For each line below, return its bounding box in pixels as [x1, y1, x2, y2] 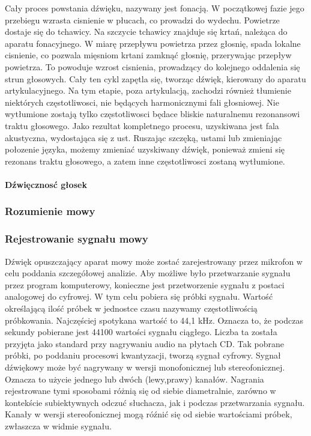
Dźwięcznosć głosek [5, 178, 87, 190]
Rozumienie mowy [5, 204, 95, 219]
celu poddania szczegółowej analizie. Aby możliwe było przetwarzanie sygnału [5, 267, 291, 279]
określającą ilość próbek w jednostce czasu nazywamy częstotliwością [5, 301, 258, 314]
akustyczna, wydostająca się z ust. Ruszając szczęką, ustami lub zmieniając [5, 131, 282, 144]
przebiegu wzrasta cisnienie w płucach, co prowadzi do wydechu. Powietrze [5, 13, 280, 26]
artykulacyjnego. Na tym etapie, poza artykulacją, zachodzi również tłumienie [5, 84, 291, 97]
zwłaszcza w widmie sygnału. [5, 419, 112, 432]
